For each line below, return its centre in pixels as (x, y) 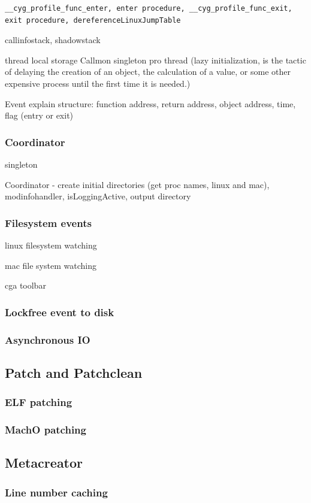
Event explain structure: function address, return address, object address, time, (150, 103)
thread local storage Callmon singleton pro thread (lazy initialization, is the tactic (155, 60)
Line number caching (56, 492)
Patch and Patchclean (74, 372)
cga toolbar (25, 285)
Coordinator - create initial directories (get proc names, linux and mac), (137, 184)
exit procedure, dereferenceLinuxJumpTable (93, 20)
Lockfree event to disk (60, 312)
